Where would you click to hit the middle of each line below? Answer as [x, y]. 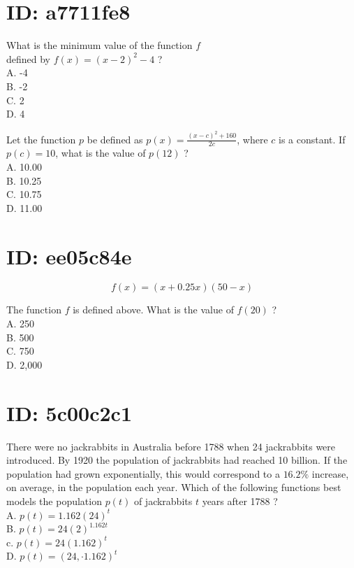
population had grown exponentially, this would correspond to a [143, 473]
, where [252, 139]
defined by [29, 58]
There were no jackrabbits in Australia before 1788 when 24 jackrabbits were [171, 446]
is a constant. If [312, 139]
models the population [54, 500]
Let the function [41, 139]
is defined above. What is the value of [153, 310]
